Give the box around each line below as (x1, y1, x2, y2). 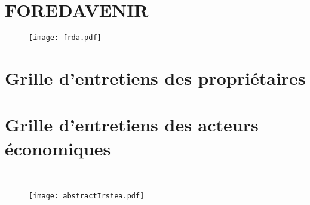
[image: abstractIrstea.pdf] (29, 192, 145, 201)
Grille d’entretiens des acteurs (5, 112, 259, 137)
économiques (5, 136, 111, 160)
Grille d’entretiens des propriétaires (5, 65, 306, 90)
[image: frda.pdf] (29, 33, 102, 42)
